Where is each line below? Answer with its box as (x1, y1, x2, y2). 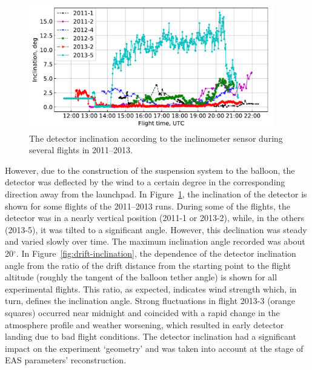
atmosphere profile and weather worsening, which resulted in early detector (5, 318, 284, 331)
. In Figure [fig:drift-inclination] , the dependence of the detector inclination (16, 247, 296, 260)
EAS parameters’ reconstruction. (5, 354, 127, 366)
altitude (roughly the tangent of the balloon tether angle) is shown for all (5, 271, 277, 283)
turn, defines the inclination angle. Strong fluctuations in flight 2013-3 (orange (5, 294, 296, 307)
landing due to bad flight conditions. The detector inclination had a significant (5, 330, 296, 343)
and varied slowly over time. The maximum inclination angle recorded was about (5, 235, 305, 248)
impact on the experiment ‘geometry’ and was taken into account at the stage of (5, 342, 304, 354)
